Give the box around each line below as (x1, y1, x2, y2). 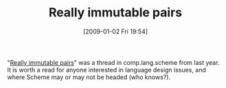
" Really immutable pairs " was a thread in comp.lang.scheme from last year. (7, 58, 220, 66)
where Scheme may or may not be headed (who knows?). (7, 73, 170, 81)
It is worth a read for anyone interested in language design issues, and (7, 65, 206, 74)
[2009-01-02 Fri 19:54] (82, 27, 148, 35)
